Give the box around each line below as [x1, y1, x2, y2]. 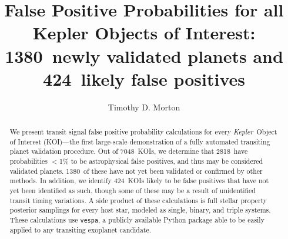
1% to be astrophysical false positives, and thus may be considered [59, 156, 263, 166]
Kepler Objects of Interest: [32, 21, 256, 45]
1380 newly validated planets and [5, 43, 283, 68]
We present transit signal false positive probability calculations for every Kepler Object [9, 127, 277, 137]
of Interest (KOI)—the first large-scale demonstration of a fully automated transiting [9, 136, 270, 146]
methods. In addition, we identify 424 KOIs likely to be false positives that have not [9, 176, 269, 186]
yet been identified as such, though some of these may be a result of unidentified [9, 186, 256, 196]
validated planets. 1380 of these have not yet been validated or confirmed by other [9, 166, 263, 176]
